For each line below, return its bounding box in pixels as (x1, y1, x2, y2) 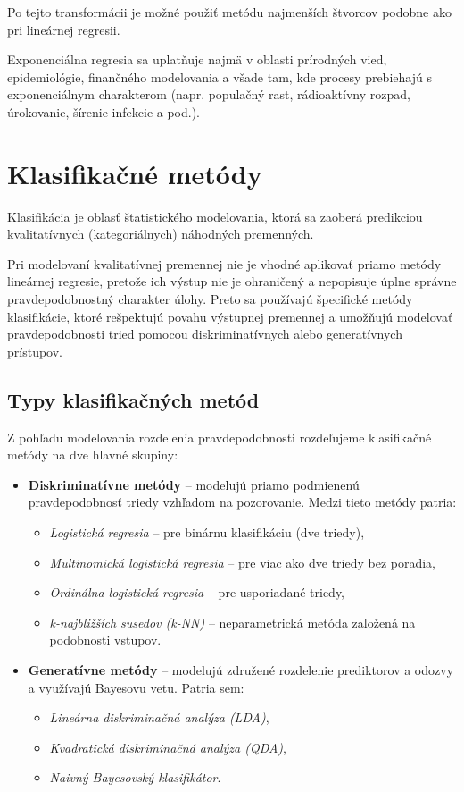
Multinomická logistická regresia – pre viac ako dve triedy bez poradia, (49, 552, 436, 571)
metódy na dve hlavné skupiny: (7, 445, 178, 464)
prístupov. (7, 341, 62, 360)
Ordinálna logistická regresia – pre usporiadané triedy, (49, 583, 345, 602)
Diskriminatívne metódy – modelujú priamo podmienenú (28, 475, 360, 493)
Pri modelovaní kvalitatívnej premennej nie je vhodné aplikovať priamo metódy (7, 254, 442, 273)
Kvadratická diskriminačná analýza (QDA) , (49, 737, 286, 756)
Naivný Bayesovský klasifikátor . (49, 768, 221, 787)
